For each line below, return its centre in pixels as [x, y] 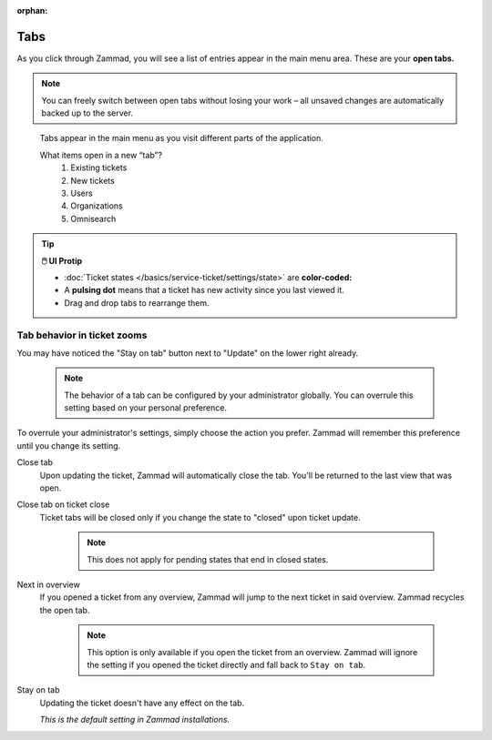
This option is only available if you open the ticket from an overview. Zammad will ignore [252, 652]
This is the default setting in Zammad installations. [135, 720]
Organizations [97, 206]
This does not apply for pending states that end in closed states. [208, 559]
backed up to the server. [87, 113]
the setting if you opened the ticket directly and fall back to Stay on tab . [226, 664]
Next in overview [49, 584]
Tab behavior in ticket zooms [82, 335]
